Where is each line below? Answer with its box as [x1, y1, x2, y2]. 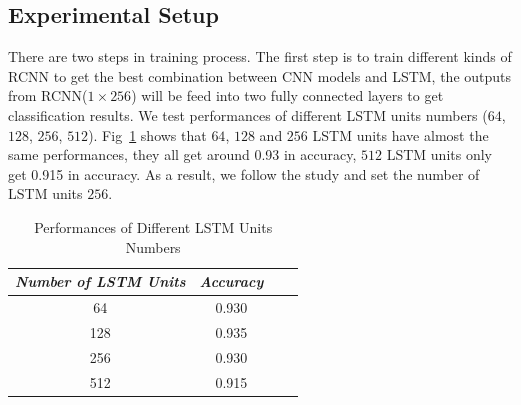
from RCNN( [8, 85, 88, 106]
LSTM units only [386, 144, 492, 165]
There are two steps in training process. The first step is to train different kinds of [8, 46, 512, 67]
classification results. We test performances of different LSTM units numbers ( [8, 104, 488, 125]
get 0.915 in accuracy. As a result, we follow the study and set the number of [8, 163, 480, 184]
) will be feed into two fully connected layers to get [131, 85, 444, 106]
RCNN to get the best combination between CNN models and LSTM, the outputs [8, 65, 512, 86]
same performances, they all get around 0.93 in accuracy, [8, 144, 357, 165]
